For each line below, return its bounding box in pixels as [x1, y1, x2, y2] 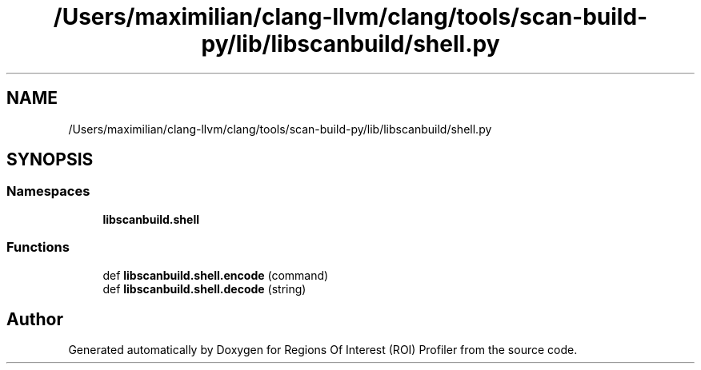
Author [6, 308, 63, 329]
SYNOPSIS [6, 149, 94, 170]
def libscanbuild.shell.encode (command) [102, 268, 329, 282]
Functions [6, 239, 70, 256]
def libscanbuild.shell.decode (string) [102, 281, 306, 296]
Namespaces [6, 183, 90, 200]
